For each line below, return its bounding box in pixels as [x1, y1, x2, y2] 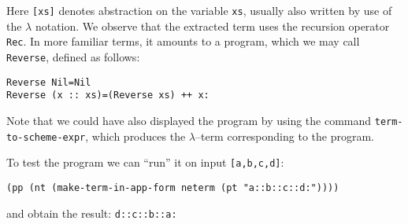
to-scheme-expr [6, 131, 86, 143]
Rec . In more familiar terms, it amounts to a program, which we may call [6, 33, 360, 50]
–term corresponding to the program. [195, 127, 374, 144]
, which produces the [85, 127, 186, 144]
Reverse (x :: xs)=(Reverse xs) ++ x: [6, 90, 210, 101]
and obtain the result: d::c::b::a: [6, 204, 177, 221]
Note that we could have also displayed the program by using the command [6, 112, 372, 128]
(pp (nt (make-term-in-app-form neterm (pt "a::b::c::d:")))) [6, 182, 339, 193]
